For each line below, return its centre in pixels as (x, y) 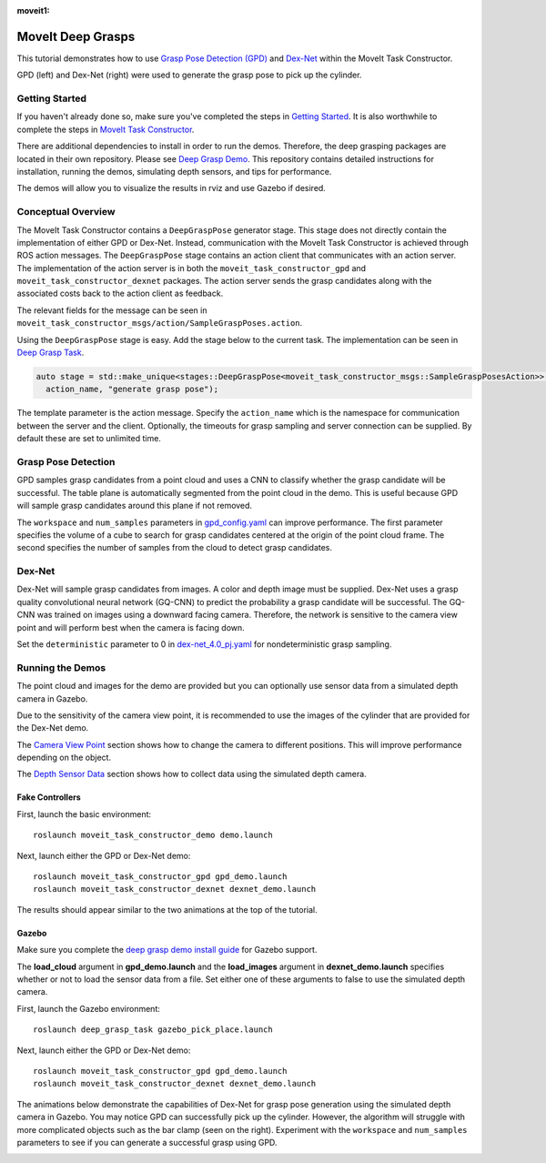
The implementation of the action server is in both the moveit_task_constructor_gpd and (192, 268)
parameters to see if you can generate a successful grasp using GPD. (147, 1142)
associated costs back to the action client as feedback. (120, 293)
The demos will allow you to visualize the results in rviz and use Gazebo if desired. (172, 188)
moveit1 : (33, 10)
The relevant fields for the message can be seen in (112, 310)
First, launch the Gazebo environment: (89, 1008)
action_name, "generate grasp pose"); (132, 389)
